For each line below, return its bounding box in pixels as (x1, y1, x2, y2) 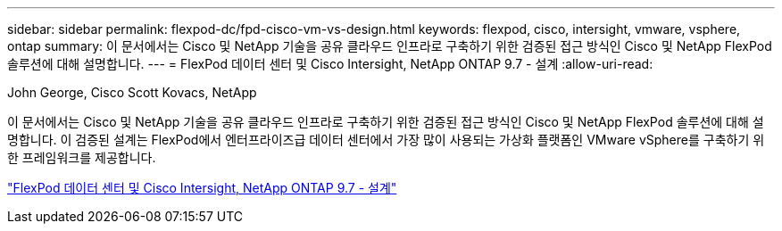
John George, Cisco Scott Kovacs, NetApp (7, 85, 257, 100)
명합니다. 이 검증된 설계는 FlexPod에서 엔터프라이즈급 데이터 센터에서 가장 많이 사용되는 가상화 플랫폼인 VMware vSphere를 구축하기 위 (7, 132, 765, 147)
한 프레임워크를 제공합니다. (7, 150, 156, 165)
